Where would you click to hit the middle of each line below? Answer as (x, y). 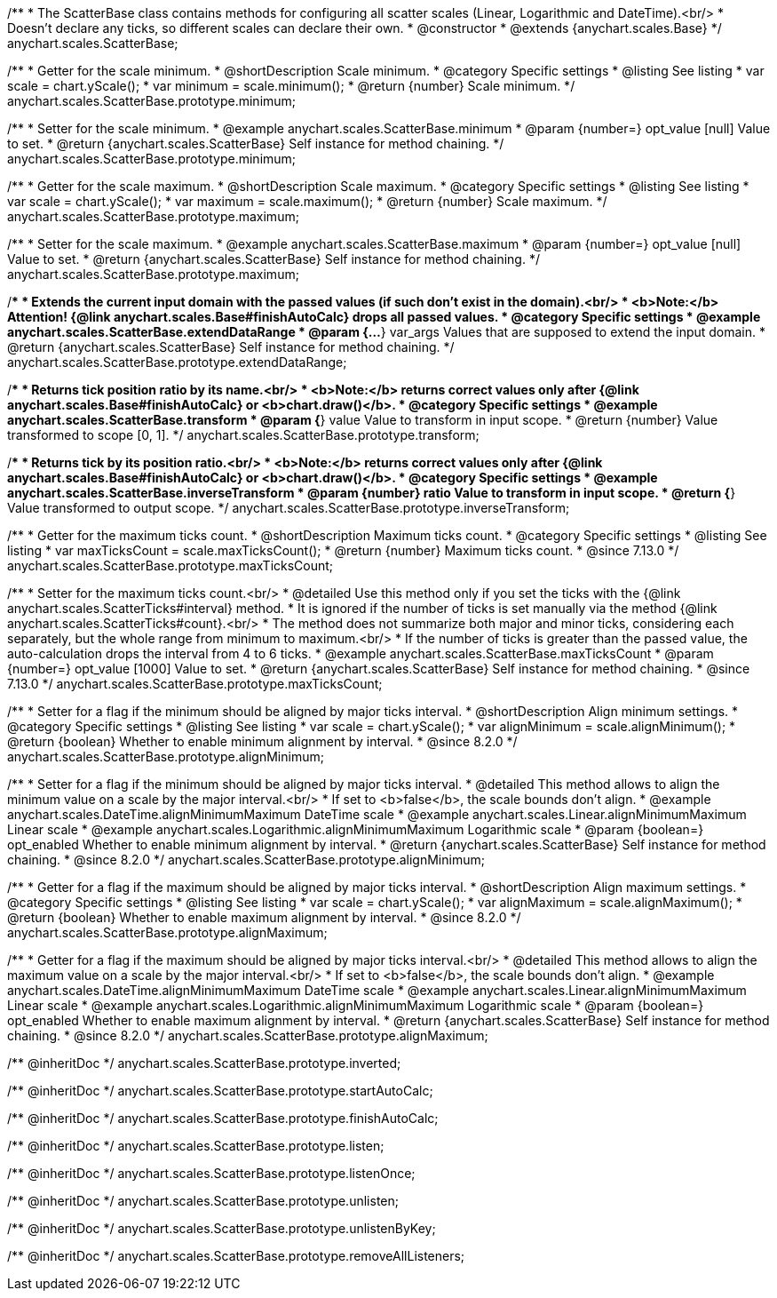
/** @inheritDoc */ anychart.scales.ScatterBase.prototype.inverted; (204, 1063)
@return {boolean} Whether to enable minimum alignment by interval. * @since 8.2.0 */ (262, 741)
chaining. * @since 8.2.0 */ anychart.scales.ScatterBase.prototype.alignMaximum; (248, 1035)
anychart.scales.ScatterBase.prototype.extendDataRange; (177, 362)
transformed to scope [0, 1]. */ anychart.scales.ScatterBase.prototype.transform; (243, 435)
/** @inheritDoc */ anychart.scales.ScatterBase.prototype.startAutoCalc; (220, 1091)
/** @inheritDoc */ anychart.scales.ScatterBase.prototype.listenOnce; (211, 1173)
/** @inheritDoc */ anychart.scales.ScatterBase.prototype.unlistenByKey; (222, 1228)
